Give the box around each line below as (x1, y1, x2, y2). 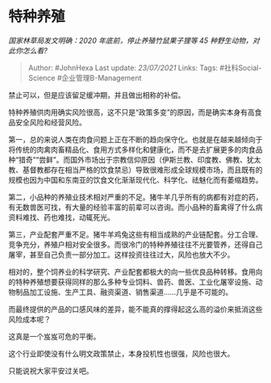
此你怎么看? (8, 45, 48, 55)
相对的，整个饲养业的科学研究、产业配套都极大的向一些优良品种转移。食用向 (8, 267, 263, 276)
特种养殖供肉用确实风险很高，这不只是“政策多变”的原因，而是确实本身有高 (8, 107, 256, 117)
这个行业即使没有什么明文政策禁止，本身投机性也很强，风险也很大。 (8, 348, 235, 358)
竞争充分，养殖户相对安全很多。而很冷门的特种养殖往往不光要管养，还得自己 (8, 239, 263, 249)
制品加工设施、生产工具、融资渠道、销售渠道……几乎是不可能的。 (15, 287, 233, 297)
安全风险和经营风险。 (15, 117, 86, 127)
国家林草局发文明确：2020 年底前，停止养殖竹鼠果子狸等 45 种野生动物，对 (8, 36, 260, 45)
